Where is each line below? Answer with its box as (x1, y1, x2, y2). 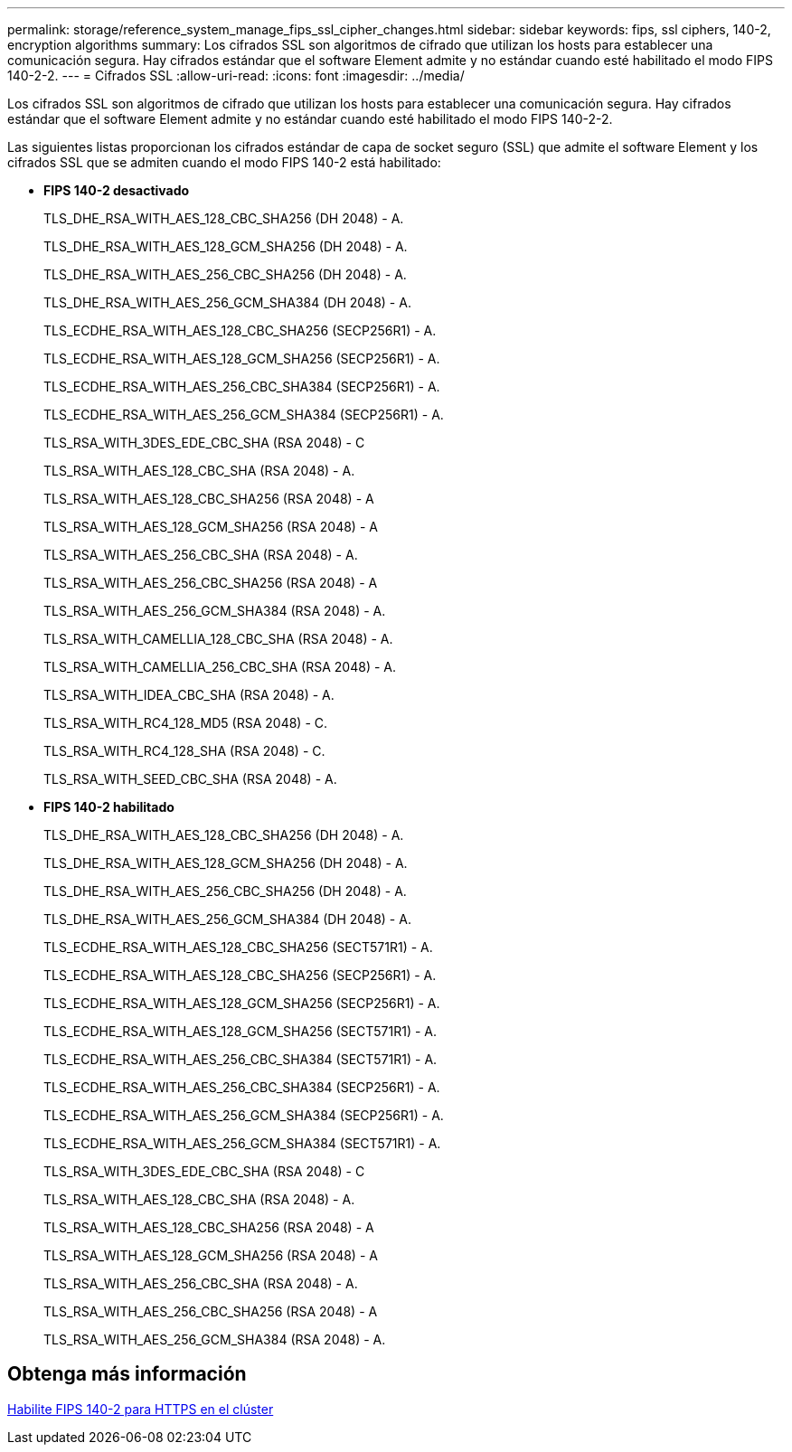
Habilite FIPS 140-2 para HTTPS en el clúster (7, 1400, 274, 1417)
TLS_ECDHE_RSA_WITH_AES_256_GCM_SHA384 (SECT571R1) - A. (43, 1136, 441, 1151)
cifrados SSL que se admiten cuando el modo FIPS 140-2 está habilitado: (7, 155, 441, 170)
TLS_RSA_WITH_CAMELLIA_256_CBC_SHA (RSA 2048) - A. (43, 659, 396, 674)
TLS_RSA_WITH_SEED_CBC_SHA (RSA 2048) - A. (43, 771, 337, 787)
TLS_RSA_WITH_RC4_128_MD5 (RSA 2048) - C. (43, 715, 328, 731)
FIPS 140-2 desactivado (43, 183, 190, 198)
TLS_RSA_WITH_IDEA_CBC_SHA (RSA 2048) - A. (43, 687, 335, 702)
